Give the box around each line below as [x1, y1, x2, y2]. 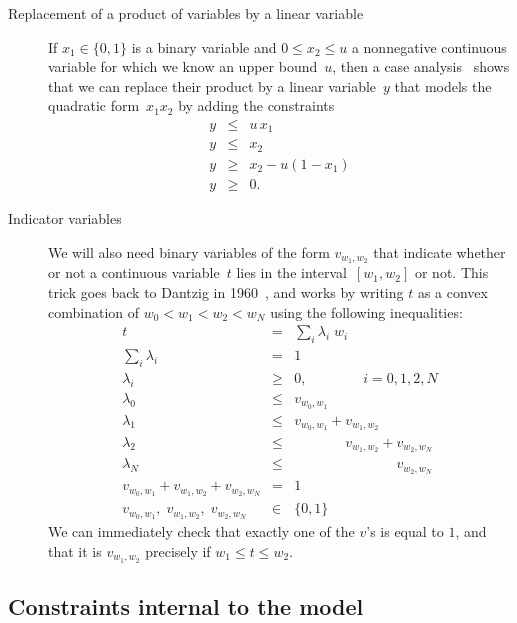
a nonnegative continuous [351, 36, 507, 57]
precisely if [145, 540, 211, 561]
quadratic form [48, 95, 140, 116]
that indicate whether [373, 241, 506, 262]
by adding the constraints [178, 95, 335, 116]
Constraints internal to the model [8, 590, 364, 621]
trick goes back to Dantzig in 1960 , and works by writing [48, 282, 404, 303]
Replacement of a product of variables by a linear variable [8, 3, 364, 23]
